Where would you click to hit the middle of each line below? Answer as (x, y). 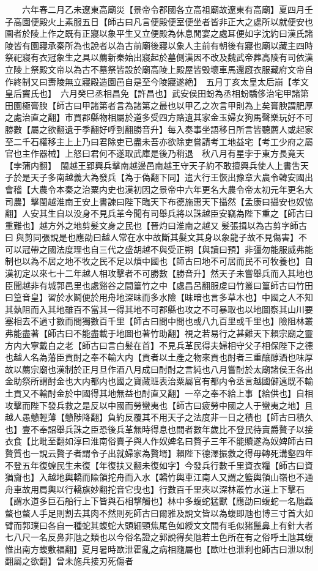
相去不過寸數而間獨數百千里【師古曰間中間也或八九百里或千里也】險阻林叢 (163, 321)
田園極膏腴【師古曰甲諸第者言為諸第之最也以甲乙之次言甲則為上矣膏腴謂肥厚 (159, 105)
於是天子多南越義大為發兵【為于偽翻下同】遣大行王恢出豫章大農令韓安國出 (163, 177)
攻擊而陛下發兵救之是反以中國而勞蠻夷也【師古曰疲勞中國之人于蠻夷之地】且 (159, 405)
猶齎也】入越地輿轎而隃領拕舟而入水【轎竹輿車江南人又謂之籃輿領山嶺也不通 (159, 477)
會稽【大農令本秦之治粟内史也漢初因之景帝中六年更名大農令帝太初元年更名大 (159, 189)
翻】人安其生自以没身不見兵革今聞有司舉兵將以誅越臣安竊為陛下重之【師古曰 (159, 213)
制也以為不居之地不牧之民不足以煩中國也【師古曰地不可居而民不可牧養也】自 (159, 261)
